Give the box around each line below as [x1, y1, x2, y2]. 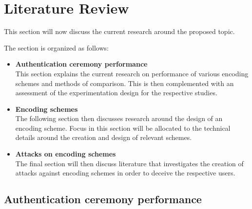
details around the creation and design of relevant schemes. [15, 132, 192, 142]
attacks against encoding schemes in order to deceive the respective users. [15, 168, 235, 178]
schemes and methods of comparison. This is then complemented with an [15, 78, 234, 88]
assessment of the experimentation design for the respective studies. [15, 87, 217, 98]
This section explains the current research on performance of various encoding [15, 68, 249, 78]
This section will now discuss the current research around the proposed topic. [4, 26, 235, 36]
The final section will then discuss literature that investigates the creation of [15, 158, 244, 168]
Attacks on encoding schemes [15, 149, 116, 159]
